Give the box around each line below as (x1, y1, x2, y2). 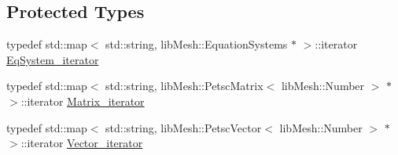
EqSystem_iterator (6, 51, 99, 67)
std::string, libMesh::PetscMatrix (105, 77, 263, 94)
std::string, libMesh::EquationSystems (105, 36, 288, 52)
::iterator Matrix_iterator (20, 92, 145, 109)
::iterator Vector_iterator (20, 135, 143, 151)
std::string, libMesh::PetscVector (105, 119, 262, 135)
